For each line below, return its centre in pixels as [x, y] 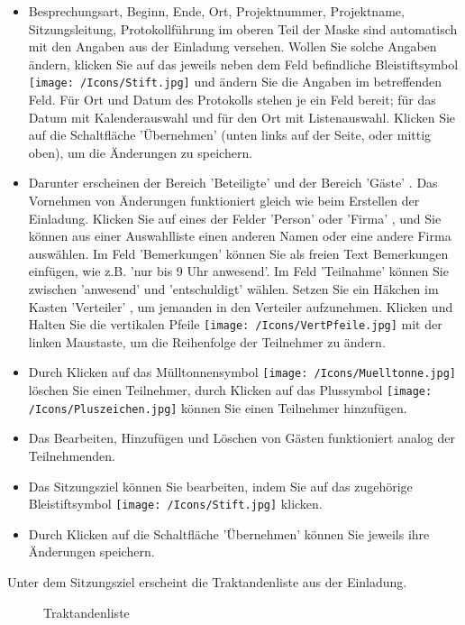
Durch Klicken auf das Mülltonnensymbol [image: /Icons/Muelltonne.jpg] [242, 372]
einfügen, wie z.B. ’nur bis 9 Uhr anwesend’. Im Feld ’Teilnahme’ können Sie [238, 271]
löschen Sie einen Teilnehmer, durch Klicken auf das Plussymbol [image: [230, 390]
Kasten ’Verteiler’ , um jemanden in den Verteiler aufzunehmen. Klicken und [241, 306]
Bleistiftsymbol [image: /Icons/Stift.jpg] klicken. [175, 504]
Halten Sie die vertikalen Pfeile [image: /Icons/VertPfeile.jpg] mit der [235, 324]
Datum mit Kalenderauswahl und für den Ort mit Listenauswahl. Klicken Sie [242, 117]
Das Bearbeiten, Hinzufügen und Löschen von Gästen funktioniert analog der [242, 438]
